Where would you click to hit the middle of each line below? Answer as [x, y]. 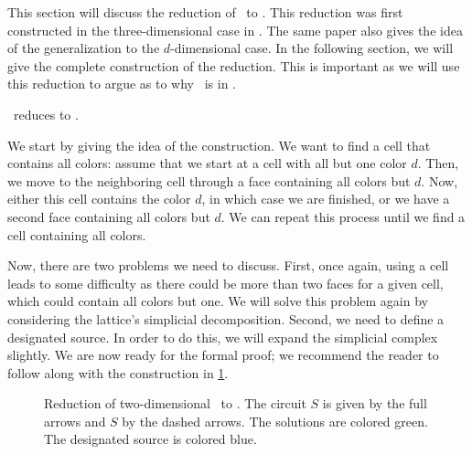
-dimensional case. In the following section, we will [312, 48]
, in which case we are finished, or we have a [326, 199]
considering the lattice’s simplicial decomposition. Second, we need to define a [226, 318]
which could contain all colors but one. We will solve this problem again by [218, 301]
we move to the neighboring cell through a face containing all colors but [209, 180]
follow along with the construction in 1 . [118, 372]
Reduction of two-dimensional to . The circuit [175, 403]
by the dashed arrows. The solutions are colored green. [275, 421]
